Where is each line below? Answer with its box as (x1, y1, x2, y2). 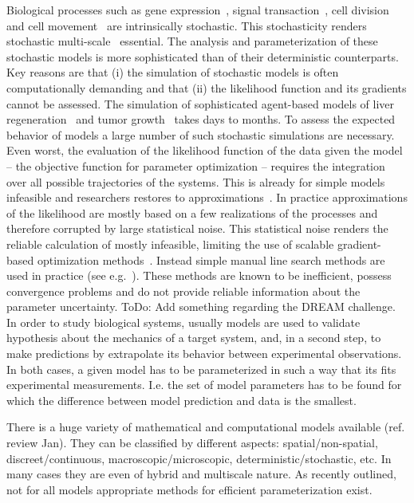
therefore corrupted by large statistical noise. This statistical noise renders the (6, 220, 388, 237)
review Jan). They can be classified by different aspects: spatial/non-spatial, (6, 434, 378, 451)
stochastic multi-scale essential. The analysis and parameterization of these (6, 33, 378, 49)
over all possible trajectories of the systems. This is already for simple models (6, 173, 385, 190)
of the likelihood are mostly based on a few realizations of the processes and (6, 204, 378, 221)
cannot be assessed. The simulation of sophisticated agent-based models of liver (6, 95, 395, 112)
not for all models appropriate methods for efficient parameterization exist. (6, 481, 373, 497)
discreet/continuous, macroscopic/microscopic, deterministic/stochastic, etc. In (6, 450, 392, 466)
